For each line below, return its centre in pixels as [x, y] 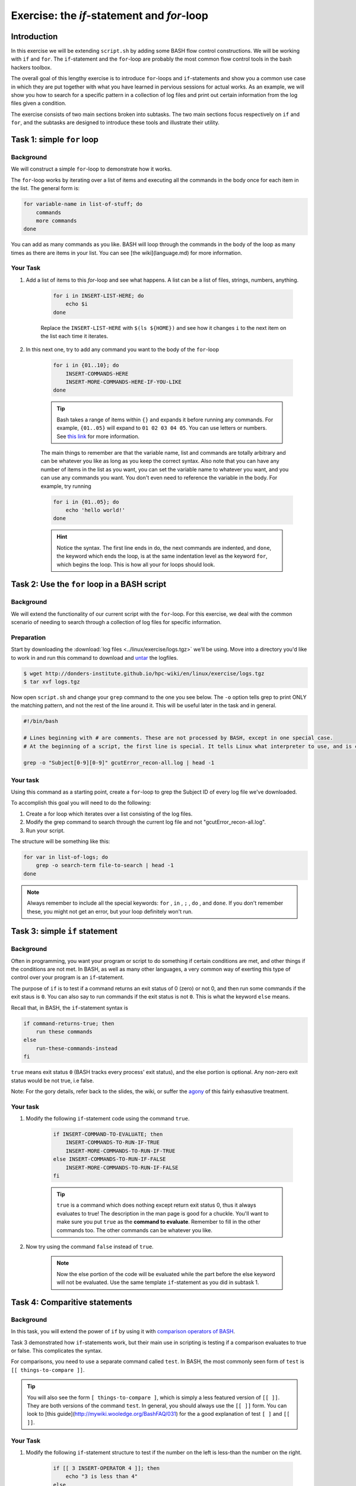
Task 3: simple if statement [64, 931]
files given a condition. [39, 103]
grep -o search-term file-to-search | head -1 [105, 865]
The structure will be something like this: [61, 841]
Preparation [28, 637]
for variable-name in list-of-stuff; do [83, 204]
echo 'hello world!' [96, 510]
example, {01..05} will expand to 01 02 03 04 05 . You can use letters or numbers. [162, 428]
